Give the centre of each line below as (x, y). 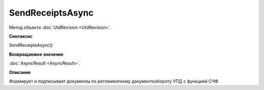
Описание (20, 72)
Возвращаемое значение (36, 54)
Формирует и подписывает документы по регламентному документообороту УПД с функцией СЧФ (114, 81)
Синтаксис (21, 36)
